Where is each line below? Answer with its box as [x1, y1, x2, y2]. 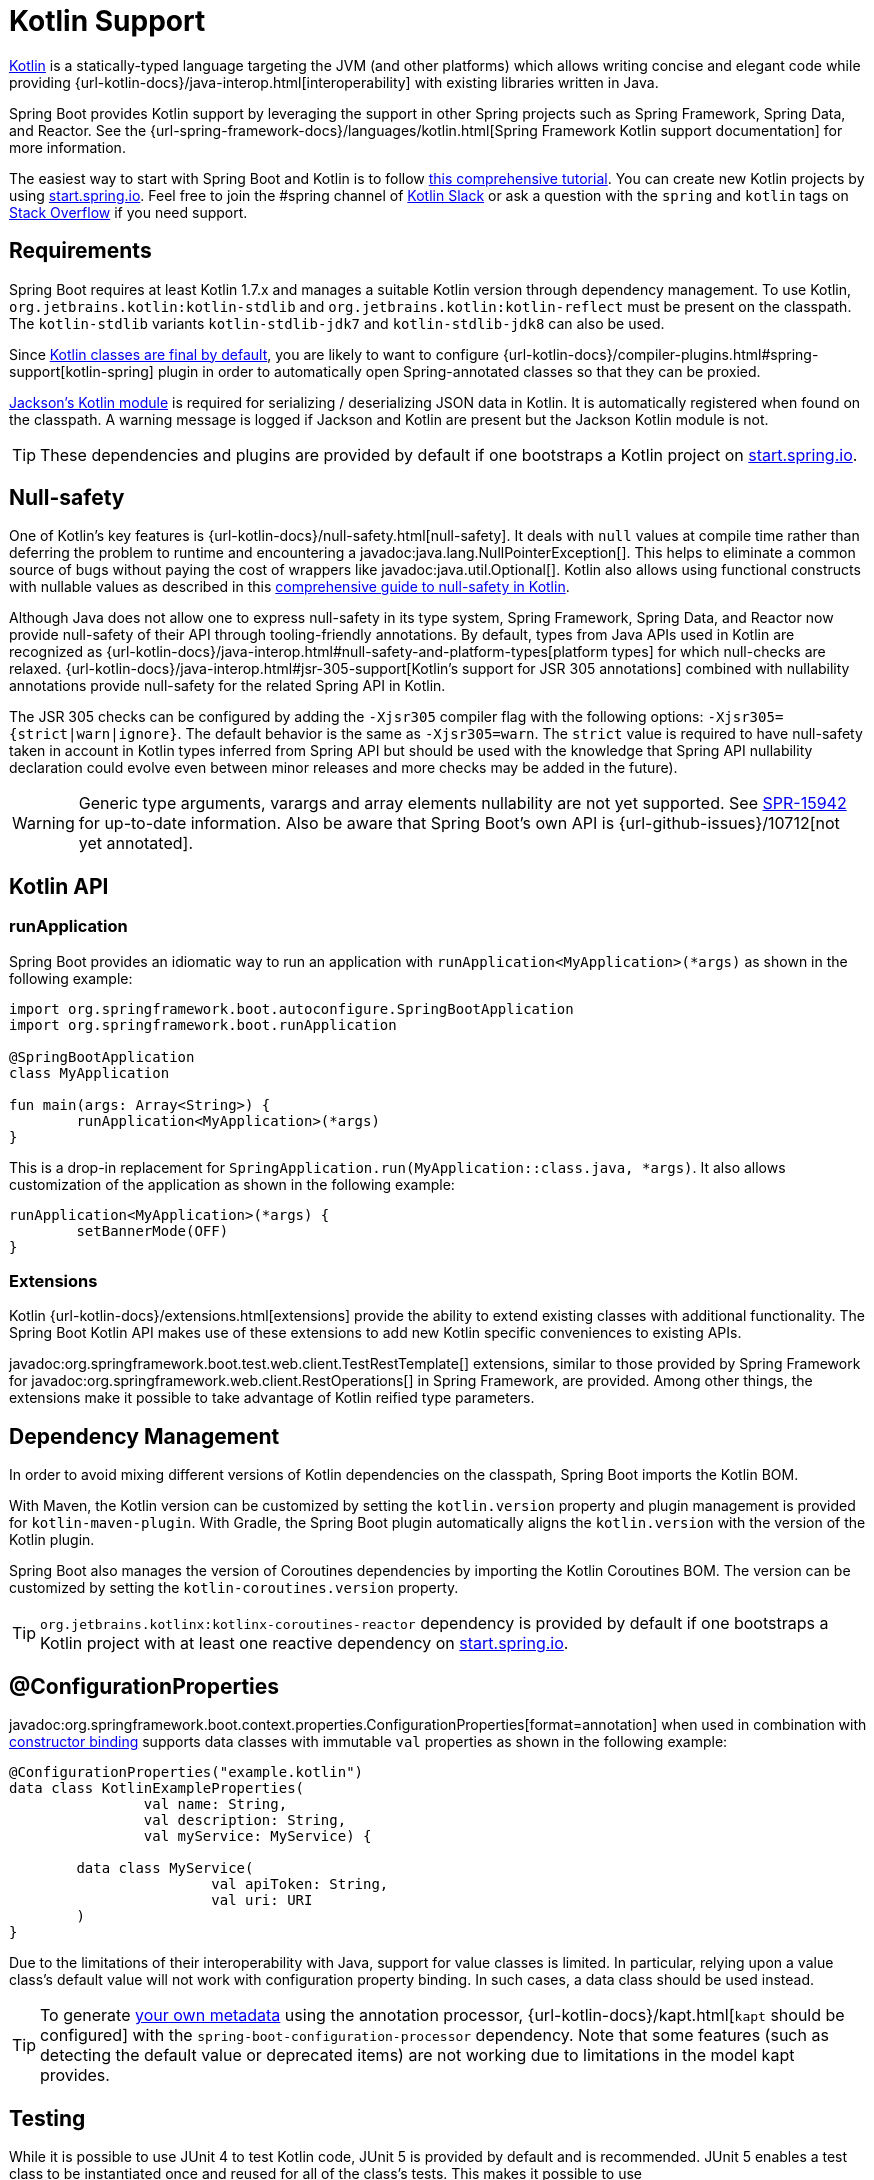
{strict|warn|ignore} [9, 726, 178, 743]
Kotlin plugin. [9, 1531, 95, 1549]
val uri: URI [211, 1892, 313, 1909]
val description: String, [143, 1812, 347, 1829]
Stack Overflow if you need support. [9, 203, 248, 221]
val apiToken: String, [211, 1876, 389, 1893]
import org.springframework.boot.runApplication [9, 1016, 397, 1033]
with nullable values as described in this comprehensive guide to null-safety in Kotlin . [9, 578, 570, 596]
